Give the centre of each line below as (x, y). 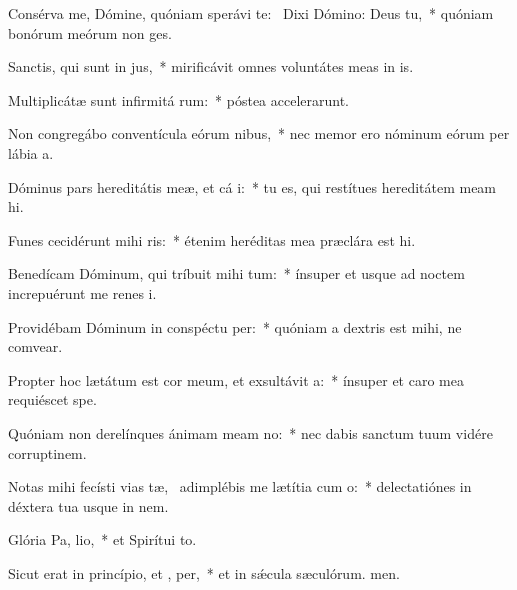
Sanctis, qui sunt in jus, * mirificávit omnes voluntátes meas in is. (211, 66)
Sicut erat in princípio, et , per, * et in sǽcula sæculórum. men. (204, 572)
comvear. (35, 346)
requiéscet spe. (52, 399)
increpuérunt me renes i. (82, 292)
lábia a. (31, 152)
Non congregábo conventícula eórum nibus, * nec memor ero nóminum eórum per (259, 133)
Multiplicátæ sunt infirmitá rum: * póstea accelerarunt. (179, 99)
